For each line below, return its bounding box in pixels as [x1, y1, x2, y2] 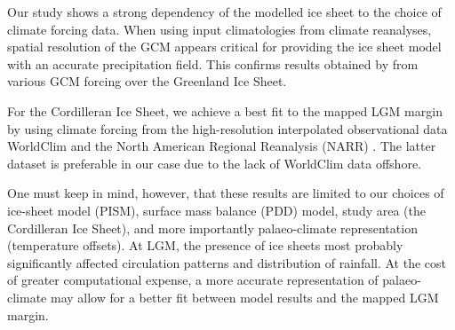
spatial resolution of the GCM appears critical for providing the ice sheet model [7, 37, 442, 56]
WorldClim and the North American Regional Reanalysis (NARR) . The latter [7, 137, 436, 155]
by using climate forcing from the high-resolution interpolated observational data [7, 119, 448, 137]
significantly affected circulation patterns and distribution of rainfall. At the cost [7, 253, 447, 271]
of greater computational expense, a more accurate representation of [7, 271, 379, 289]
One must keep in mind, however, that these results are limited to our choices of [7, 184, 444, 202]
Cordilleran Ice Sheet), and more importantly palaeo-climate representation [7, 218, 418, 237]
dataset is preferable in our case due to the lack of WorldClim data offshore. [7, 153, 421, 172]
